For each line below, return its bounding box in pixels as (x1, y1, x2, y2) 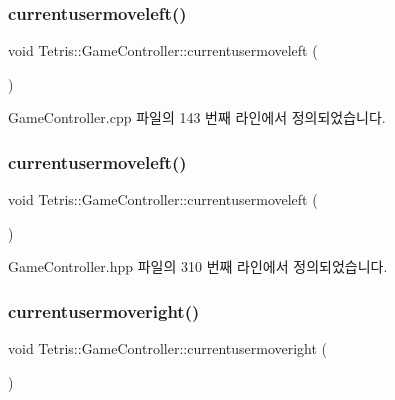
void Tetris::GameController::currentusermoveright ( (8, 338, 328, 359)
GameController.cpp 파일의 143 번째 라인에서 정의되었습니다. (8, 107, 386, 128)
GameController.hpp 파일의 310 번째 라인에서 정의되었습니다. (8, 256, 388, 277)
